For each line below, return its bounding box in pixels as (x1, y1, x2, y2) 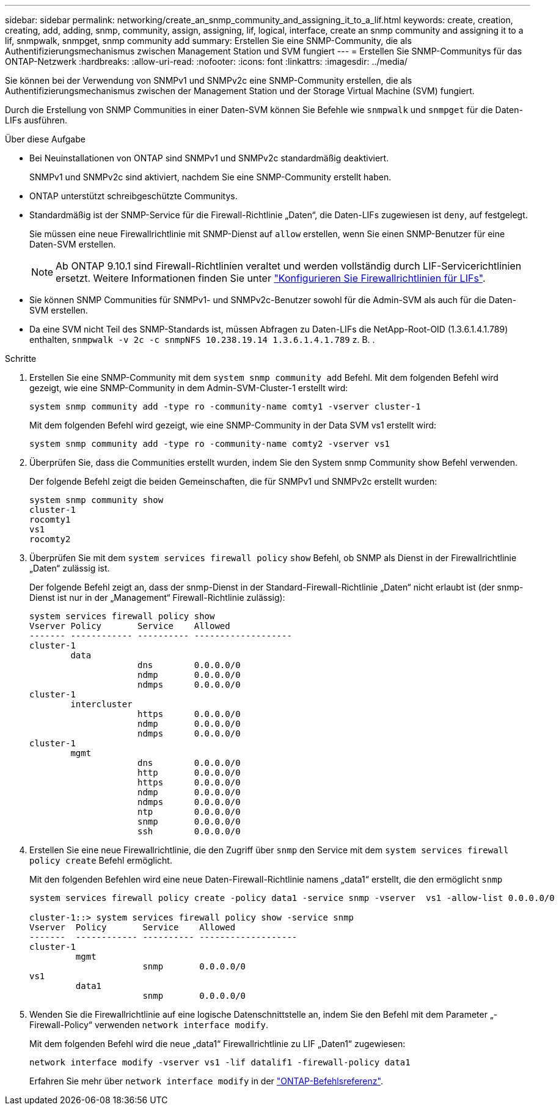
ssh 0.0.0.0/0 (137, 826, 241, 836)
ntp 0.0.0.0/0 (137, 807, 241, 817)
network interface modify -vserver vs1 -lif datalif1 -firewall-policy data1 (29, 1057, 411, 1067)
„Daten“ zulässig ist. (29, 563, 110, 573)
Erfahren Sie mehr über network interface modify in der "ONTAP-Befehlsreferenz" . (29, 1076, 383, 1086)
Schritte (5, 353, 37, 364)
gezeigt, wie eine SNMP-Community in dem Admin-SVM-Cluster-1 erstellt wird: (29, 383, 348, 393)
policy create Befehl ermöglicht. (29, 855, 172, 866)
